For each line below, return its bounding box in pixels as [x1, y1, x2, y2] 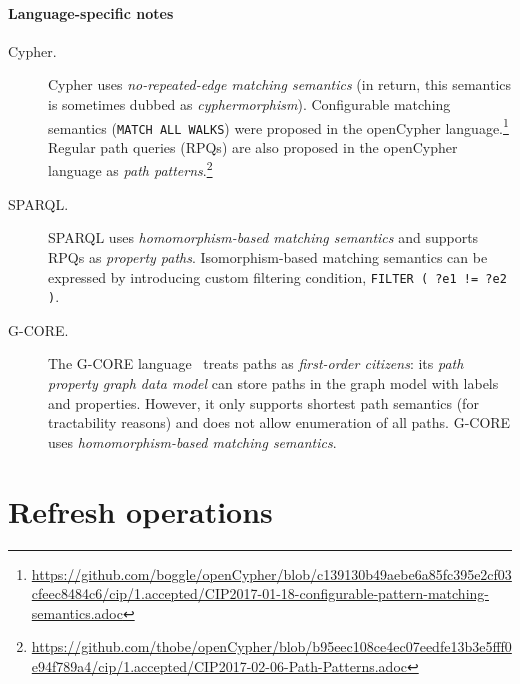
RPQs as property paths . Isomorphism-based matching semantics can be [48, 246, 488, 267]
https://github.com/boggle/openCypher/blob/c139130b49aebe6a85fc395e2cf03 [31, 563, 512, 584]
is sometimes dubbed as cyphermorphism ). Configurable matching [48, 93, 451, 114]
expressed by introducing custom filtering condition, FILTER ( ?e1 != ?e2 [48, 266, 507, 287]
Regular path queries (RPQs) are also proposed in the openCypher [48, 136, 458, 157]
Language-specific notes [8, 2, 174, 23]
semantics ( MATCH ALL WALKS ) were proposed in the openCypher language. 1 [48, 114, 509, 138]
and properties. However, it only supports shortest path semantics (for [48, 392, 479, 413]
